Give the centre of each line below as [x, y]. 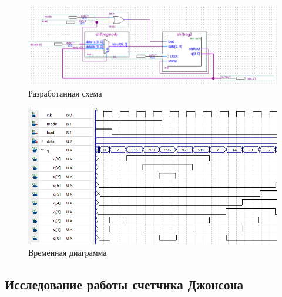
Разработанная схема [65, 93]
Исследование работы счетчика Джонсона [124, 284]
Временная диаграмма [68, 252]
